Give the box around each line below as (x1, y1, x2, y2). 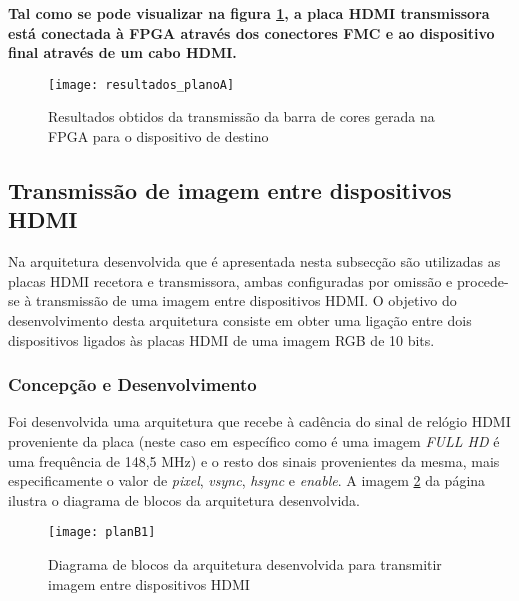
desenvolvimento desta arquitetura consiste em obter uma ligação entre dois (8, 310, 472, 330)
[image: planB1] (48, 525, 156, 540)
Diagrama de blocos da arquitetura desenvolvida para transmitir (48, 554, 442, 575)
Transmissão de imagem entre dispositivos (8, 175, 452, 206)
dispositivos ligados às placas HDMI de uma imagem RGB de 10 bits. (8, 329, 435, 350)
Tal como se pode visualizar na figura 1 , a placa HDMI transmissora (8, 3, 490, 23)
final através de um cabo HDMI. (8, 42, 237, 63)
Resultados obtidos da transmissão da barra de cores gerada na (48, 106, 435, 127)
